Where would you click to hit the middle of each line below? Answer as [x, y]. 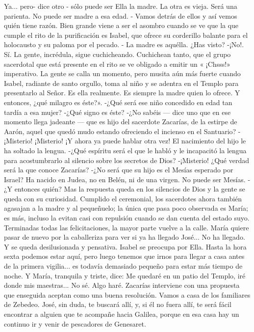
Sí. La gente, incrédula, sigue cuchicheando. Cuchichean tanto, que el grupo [117, 54]
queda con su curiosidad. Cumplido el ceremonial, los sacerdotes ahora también [123, 198]
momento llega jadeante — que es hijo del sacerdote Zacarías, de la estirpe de [121, 122]
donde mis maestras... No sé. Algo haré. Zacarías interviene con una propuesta [122, 285]
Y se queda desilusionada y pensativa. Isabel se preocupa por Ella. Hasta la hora [125, 246]
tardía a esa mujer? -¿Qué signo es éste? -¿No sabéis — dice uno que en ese [117, 112]
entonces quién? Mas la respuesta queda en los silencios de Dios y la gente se [130, 189]
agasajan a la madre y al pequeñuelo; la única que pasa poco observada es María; [126, 208]
